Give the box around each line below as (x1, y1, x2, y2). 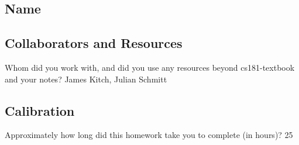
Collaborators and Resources (5, 34, 183, 52)
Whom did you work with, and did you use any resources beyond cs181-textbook (5, 61, 295, 73)
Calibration (5, 101, 75, 119)
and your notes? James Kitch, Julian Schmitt (5, 72, 167, 85)
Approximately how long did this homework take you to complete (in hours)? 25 (5, 129, 293, 141)
